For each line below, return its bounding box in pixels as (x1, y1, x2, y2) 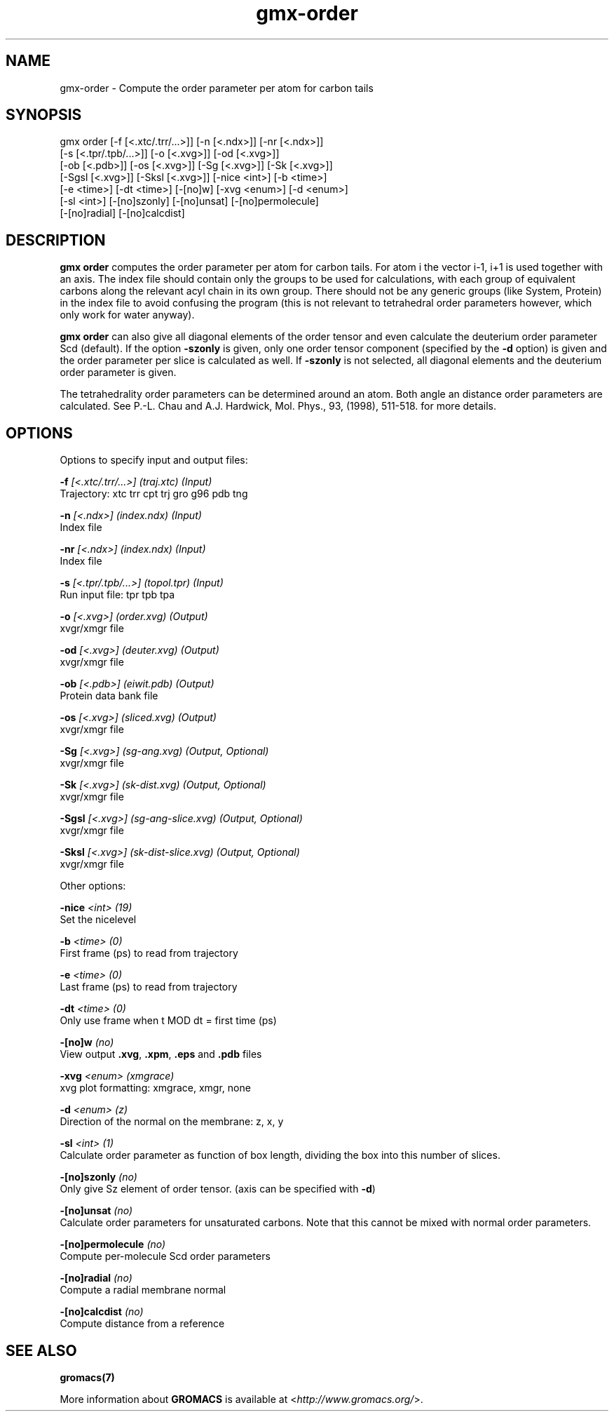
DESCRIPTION (6, 231, 106, 249)
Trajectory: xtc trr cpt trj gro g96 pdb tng (60, 488, 248, 500)
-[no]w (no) (60, 1036, 114, 1049)
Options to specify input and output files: (60, 454, 248, 466)
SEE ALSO (6, 1341, 77, 1359)
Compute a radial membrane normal (60, 1284, 226, 1296)
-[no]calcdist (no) (60, 1305, 144, 1318)
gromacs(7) (60, 1371, 115, 1383)
